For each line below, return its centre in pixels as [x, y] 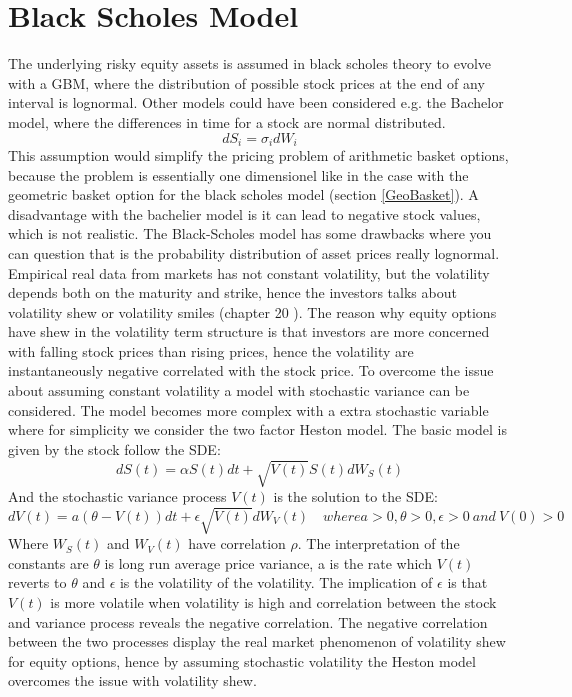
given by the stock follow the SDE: [114, 448]
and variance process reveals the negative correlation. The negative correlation [248, 621]
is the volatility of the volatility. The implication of [276, 582]
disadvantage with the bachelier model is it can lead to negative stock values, [244, 213]
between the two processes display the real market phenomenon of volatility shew [257, 641]
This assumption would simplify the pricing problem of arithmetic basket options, [258, 154]
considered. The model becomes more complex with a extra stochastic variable [248, 409]
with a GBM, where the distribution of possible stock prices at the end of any [246, 82]
